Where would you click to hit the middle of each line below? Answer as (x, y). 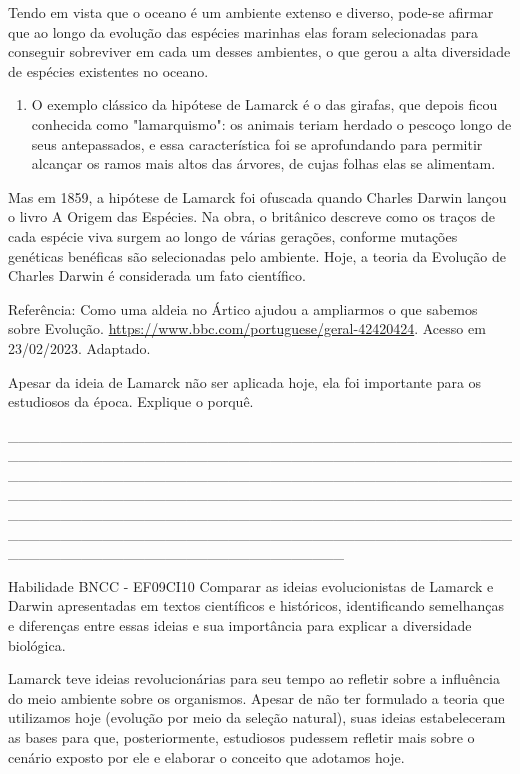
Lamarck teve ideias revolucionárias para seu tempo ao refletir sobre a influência (254, 678)
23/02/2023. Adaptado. (79, 347)
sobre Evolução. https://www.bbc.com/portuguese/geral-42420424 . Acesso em (247, 328)
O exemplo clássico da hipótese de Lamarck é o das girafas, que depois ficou (264, 104)
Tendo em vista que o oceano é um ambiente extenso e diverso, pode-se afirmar (251, 12)
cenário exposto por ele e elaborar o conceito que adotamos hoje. (206, 756)
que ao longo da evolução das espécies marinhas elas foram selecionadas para (243, 31)
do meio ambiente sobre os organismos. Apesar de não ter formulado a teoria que (256, 697)
